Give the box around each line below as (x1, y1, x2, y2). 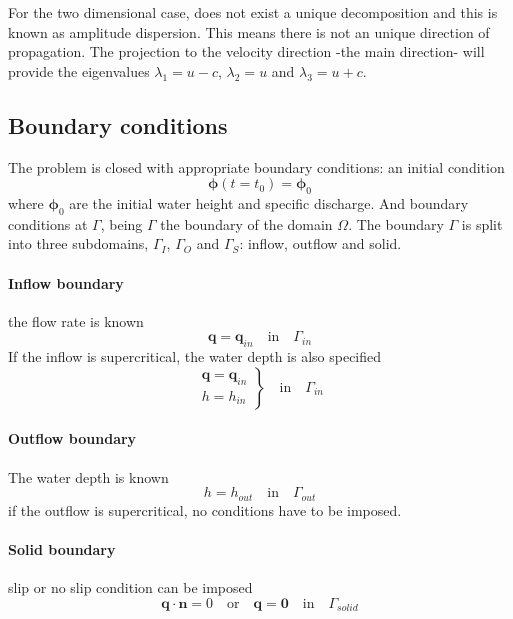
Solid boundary (8, 538, 116, 559)
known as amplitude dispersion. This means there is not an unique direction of (8, 21, 490, 42)
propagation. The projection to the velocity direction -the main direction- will (8, 41, 485, 62)
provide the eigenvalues (8, 60, 150, 81)
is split (461, 213, 503, 234)
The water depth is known (8, 466, 169, 487)
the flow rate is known (8, 310, 144, 331)
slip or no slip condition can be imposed (8, 576, 253, 597)
